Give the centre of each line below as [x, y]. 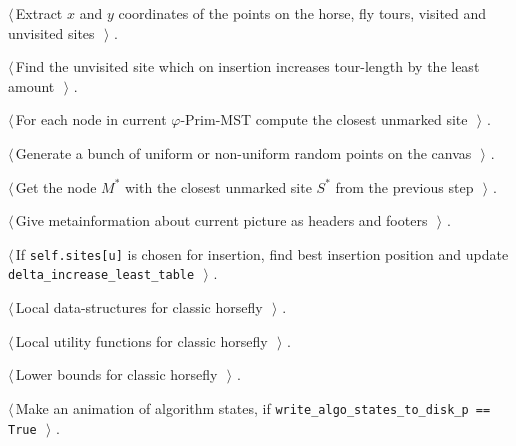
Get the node [56, 186]
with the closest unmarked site [218, 186]
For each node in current [91, 119]
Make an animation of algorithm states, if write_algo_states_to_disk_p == [253, 407]
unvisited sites [51, 32]
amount [31, 85]
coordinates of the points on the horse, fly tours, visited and [302, 13]
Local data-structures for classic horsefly [139, 307]
